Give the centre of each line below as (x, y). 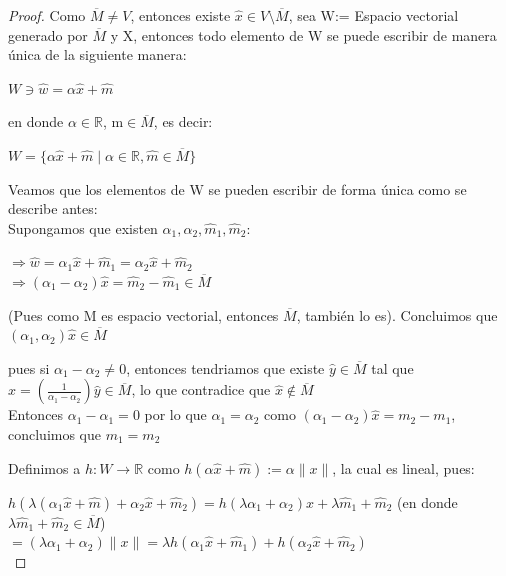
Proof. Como (47, 15)
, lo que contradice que (201, 389)
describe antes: (53, 208)
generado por (48, 34)
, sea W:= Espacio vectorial (373, 15)
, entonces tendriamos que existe (225, 367)
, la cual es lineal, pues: (403, 467)
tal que (392, 367)
